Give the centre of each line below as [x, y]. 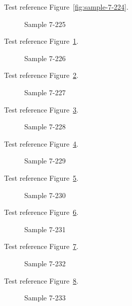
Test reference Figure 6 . [41, 212]
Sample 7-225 [45, 24]
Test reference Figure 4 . [41, 143]
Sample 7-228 [45, 127]
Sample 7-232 [45, 263]
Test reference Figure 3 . [41, 109]
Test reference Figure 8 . [41, 280]
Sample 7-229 [45, 161]
